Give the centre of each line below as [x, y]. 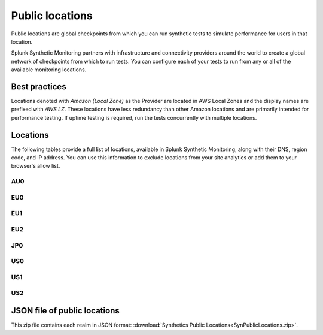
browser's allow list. [36, 166]
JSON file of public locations [65, 311]
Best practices [39, 87]
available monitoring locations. [49, 70]
